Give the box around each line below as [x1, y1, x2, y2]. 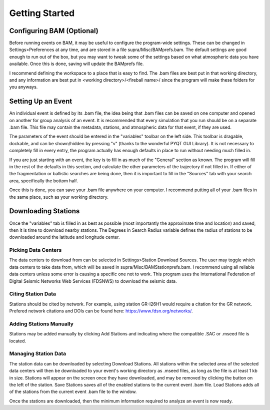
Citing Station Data [9, 290, 56, 297]
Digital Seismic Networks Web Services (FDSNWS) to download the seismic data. [9, 278, 177, 284]
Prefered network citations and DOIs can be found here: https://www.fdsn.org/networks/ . [9, 308, 193, 314]
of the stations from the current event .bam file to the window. [9, 388, 137, 395]
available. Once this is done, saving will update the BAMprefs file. [9, 61, 144, 67]
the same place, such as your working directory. [9, 194, 108, 200]
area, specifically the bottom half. [9, 178, 78, 184]
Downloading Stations [9, 207, 80, 215]
